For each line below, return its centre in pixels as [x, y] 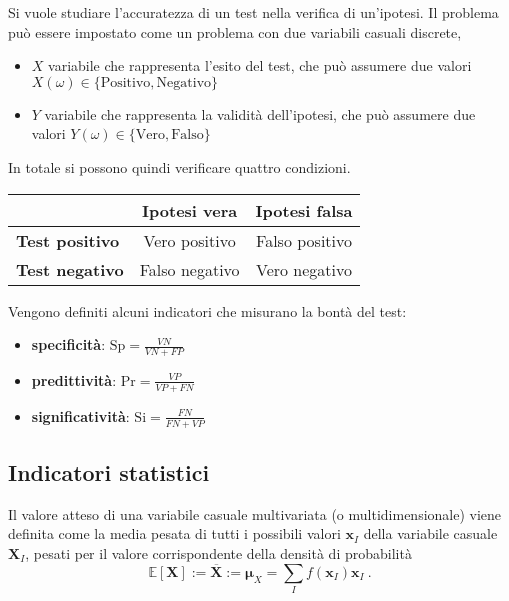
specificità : [68, 344]
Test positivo [68, 240]
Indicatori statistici [109, 472]
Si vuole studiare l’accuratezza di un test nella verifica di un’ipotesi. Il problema [253, 12]
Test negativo [70, 269]
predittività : [74, 379]
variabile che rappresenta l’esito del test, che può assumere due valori [260, 65]
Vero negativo [304, 269]
